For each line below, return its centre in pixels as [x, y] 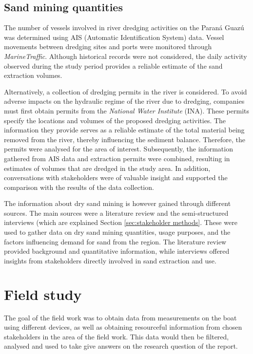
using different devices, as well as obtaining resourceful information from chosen [123, 327]
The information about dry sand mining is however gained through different [117, 203]
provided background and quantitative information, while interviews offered [117, 251]
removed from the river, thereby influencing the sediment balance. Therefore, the [125, 139]
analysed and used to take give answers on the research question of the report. [121, 346]
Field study [43, 294]
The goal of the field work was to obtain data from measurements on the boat [120, 317]
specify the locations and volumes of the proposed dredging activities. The [115, 120]
